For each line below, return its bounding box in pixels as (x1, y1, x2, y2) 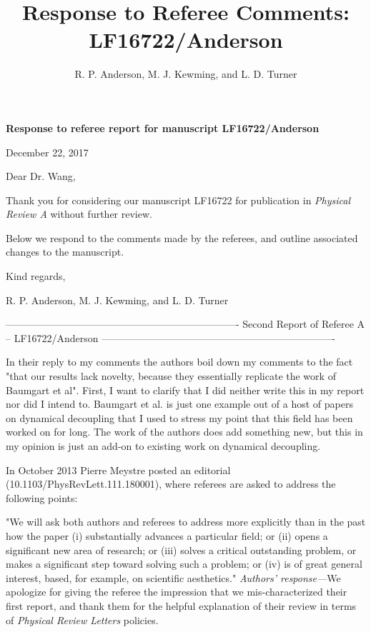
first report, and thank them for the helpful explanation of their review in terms (6, 598, 357, 613)
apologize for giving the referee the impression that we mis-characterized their (6, 584, 347, 599)
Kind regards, (6, 269, 66, 284)
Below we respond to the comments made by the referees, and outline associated (6, 230, 358, 245)
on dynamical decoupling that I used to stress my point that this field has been (6, 410, 353, 425)
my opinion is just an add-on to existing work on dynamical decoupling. (6, 438, 321, 453)
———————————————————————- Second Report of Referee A (6, 316, 365, 331)
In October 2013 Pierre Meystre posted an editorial (6, 462, 231, 477)
